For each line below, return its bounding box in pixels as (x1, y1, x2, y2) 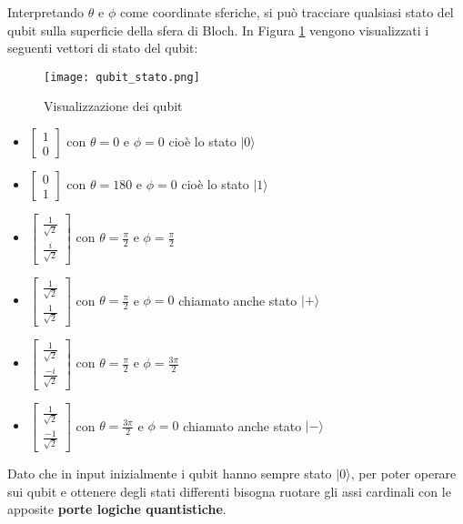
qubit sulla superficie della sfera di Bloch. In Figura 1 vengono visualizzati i (7, 20, 429, 39)
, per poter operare (350, 464, 457, 483)
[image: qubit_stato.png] (44, 70, 200, 84)
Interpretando (7, 3, 85, 21)
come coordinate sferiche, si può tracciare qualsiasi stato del (119, 3, 454, 21)
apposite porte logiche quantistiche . (7, 499, 226, 519)
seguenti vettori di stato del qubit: (7, 38, 198, 57)
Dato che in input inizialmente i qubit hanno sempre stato (7, 464, 332, 483)
